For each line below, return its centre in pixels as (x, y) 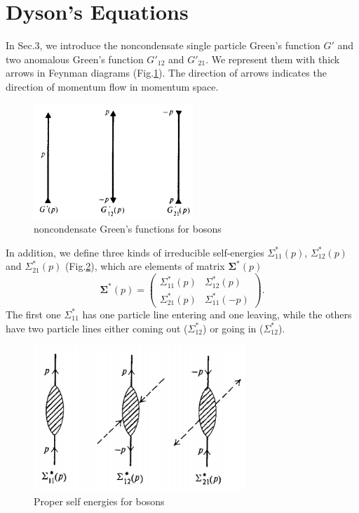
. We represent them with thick (273, 59)
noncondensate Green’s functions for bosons (128, 229)
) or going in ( (233, 328)
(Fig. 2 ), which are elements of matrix (145, 266)
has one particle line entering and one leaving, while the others (217, 314)
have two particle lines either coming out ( (97, 328)
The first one (33, 314)
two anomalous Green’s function (75, 59)
